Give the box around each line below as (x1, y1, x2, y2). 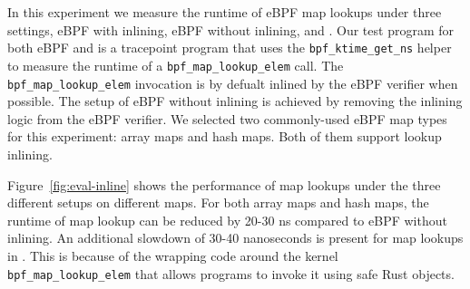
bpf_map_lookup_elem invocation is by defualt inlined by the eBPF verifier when (7, 73, 458, 92)
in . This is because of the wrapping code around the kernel (7, 246, 338, 265)
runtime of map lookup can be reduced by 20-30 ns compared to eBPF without (7, 210, 447, 229)
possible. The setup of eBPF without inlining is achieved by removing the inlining (7, 92, 463, 111)
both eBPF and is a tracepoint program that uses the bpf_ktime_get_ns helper (7, 38, 452, 57)
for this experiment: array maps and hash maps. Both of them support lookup (7, 127, 442, 146)
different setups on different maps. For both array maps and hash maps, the (7, 193, 429, 212)
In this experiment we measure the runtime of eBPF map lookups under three (7, 3, 442, 21)
